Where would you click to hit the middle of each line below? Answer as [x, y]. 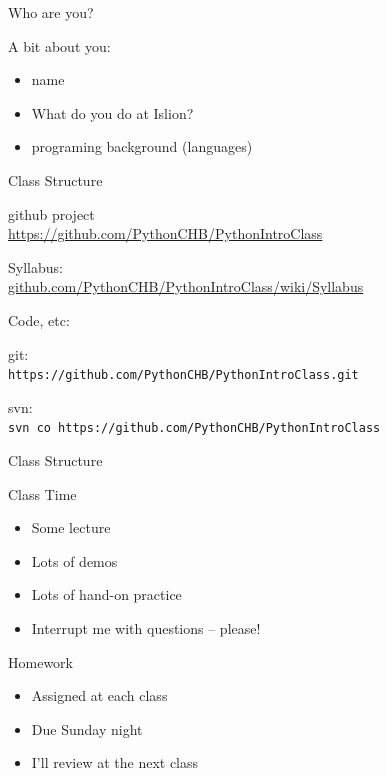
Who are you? [51, 12]
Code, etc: [39, 319]
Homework [40, 661]
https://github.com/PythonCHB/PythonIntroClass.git [183, 375]
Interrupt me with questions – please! [146, 628]
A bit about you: [59, 45]
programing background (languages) [142, 146]
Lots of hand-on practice [106, 594]
